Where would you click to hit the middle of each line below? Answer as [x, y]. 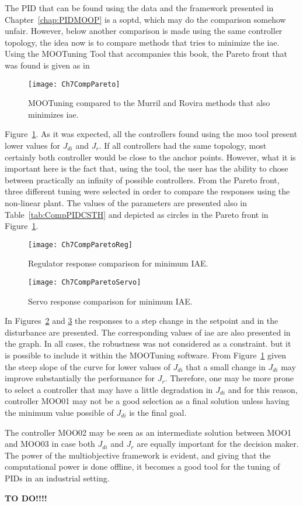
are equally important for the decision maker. [218, 444]
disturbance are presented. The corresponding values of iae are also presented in [148, 332]
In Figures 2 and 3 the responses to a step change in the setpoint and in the [142, 321]
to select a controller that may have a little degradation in [109, 389]
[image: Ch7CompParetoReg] [80, 245]
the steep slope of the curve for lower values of [88, 366]
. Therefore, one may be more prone [229, 378]
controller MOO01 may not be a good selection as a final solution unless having [147, 401]
